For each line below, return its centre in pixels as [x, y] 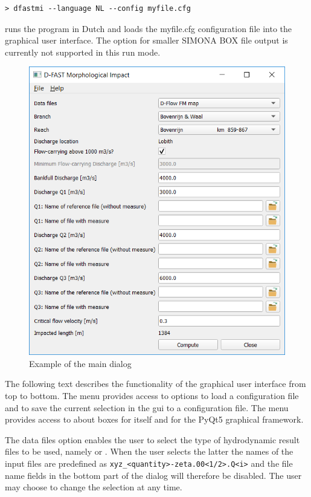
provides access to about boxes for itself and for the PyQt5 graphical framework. [154, 419]
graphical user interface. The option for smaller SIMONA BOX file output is [146, 40]
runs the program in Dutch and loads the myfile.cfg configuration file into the [148, 28]
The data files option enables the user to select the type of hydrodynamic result [152, 439]
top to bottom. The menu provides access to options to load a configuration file [152, 395]
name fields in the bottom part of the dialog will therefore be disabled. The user [153, 475]
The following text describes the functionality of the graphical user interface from [155, 384]
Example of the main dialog [80, 363]
